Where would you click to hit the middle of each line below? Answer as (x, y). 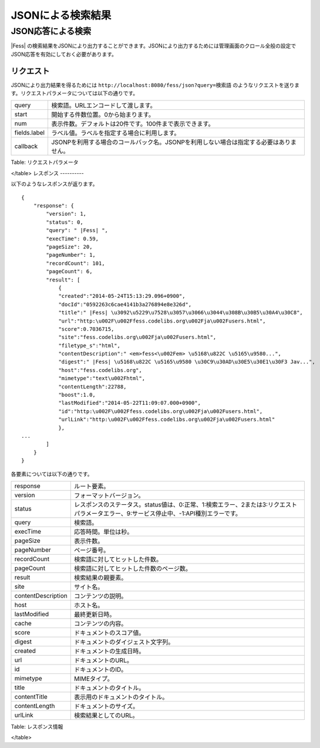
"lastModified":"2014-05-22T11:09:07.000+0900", (129, 403)
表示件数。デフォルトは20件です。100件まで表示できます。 (132, 124)
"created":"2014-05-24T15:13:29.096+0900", (122, 296)
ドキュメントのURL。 (103, 660)
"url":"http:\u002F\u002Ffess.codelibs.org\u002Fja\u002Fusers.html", (162, 321)
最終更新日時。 (95, 614)
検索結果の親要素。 (100, 578)
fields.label (30, 133)
